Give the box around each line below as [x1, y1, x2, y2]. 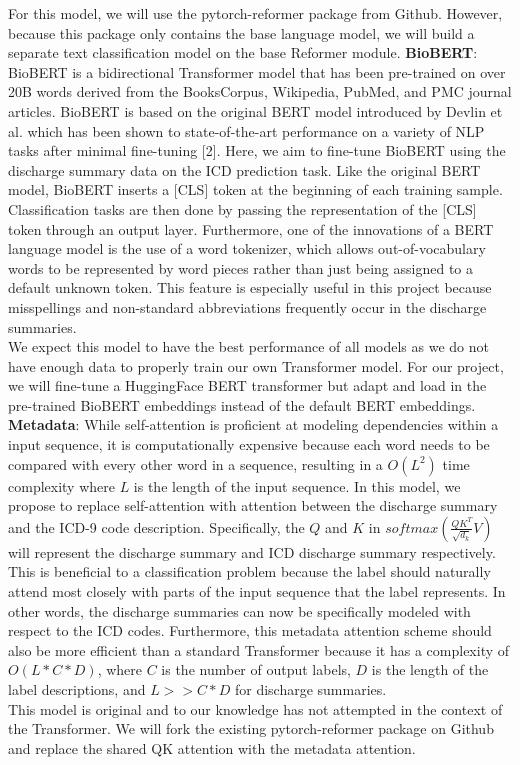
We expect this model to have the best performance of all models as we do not [8, 336, 489, 357]
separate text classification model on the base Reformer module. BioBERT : [8, 42, 478, 63]
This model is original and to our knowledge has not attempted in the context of [8, 698, 503, 719]
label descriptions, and [8, 679, 146, 699]
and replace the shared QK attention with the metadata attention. [8, 737, 416, 758]
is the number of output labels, [161, 659, 351, 680]
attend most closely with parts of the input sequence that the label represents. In [8, 581, 506, 602]
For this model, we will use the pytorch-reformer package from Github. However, [8, 3, 503, 23]
